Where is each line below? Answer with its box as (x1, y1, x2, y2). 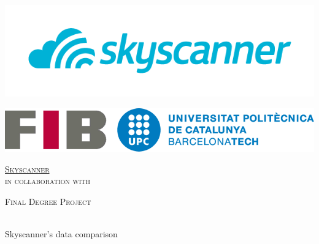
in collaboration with (5, 174, 91, 187)
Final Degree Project (5, 194, 91, 207)
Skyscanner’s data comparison (5, 227, 118, 240)
